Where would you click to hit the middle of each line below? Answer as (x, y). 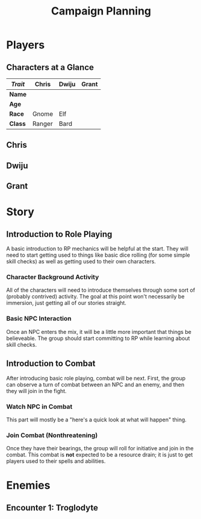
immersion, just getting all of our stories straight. (66, 303)
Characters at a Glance (50, 67)
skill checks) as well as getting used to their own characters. (81, 262)
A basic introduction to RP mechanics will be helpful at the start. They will (97, 249)
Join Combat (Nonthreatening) (52, 435)
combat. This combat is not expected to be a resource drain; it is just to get (100, 455)
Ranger (42, 124)
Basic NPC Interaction (39, 319)
